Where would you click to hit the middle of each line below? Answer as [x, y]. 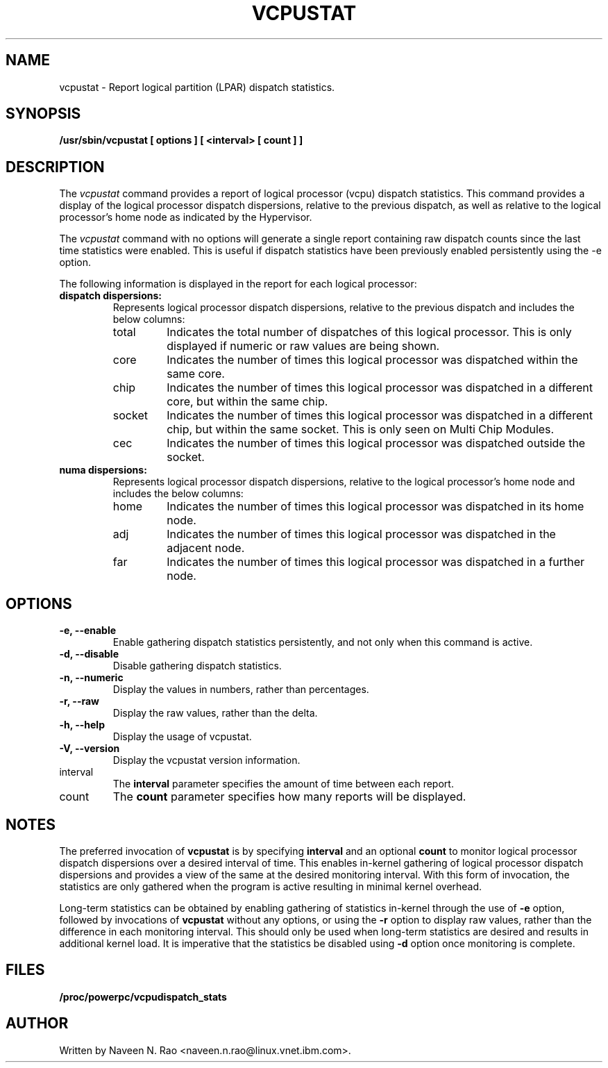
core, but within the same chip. [247, 402]
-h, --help [82, 725]
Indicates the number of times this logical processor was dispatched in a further [376, 562]
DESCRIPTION [55, 167]
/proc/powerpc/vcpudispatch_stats [143, 996]
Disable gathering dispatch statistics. [197, 666]
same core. [196, 374]
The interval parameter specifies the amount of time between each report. [283, 784]
